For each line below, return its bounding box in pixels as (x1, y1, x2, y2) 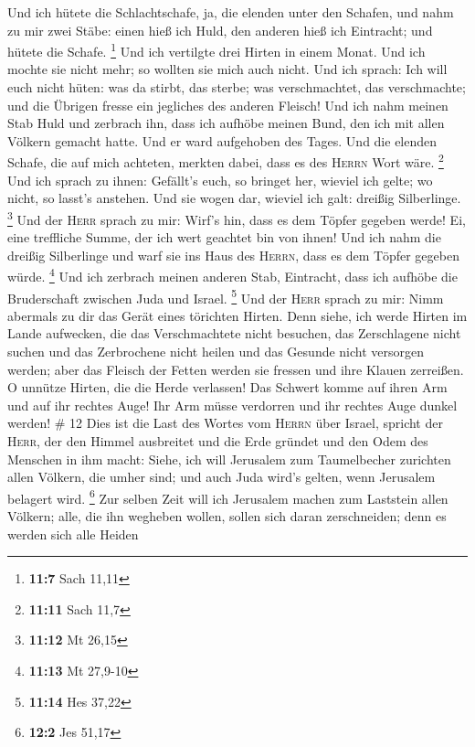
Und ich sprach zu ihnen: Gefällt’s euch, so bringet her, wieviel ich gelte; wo (7, 170, 433, 189)
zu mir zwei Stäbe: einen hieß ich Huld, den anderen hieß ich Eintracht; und (7, 20, 433, 39)
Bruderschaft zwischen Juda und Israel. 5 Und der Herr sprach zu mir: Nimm (7, 285, 444, 307)
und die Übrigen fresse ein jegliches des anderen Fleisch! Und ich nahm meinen (7, 95, 449, 114)
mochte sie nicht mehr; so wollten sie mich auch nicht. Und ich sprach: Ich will (7, 59, 448, 79)
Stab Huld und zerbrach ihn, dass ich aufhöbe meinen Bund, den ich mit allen (7, 113, 445, 133)
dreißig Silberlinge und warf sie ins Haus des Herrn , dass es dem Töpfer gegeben (7, 245, 459, 264)
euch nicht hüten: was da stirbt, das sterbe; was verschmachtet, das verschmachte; (7, 78, 466, 97)
